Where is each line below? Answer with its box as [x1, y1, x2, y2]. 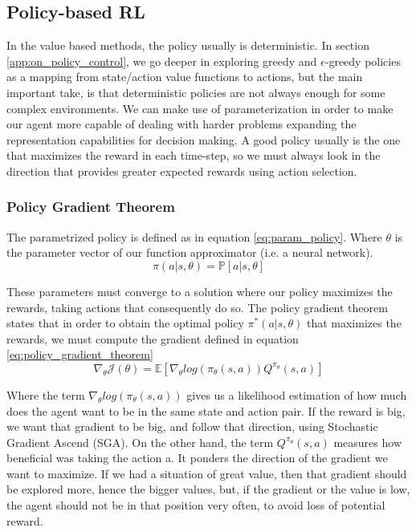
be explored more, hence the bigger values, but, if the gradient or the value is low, [6, 481, 410, 497]
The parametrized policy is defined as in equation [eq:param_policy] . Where [6, 228, 382, 245]
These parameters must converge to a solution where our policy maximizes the [6, 282, 393, 299]
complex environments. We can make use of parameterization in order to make [6, 99, 394, 116]
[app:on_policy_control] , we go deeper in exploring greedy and [6, 52, 317, 69]
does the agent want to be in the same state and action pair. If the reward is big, [6, 402, 406, 419]
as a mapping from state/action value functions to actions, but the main [6, 68, 363, 85]
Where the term [6, 386, 85, 403]
